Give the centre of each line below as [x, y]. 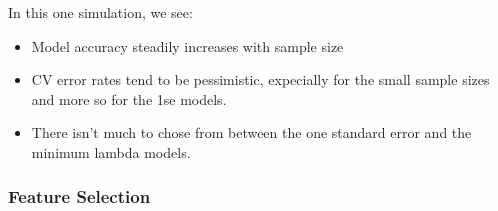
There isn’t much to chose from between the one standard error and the [251, 132]
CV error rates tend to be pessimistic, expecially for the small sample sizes [260, 79]
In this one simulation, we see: [100, 12]
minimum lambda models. [111, 151]
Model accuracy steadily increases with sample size [187, 45]
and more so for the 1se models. [129, 98]
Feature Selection [79, 196]
